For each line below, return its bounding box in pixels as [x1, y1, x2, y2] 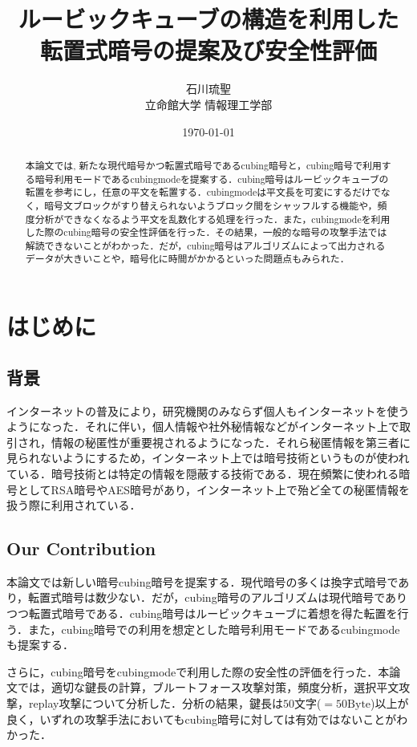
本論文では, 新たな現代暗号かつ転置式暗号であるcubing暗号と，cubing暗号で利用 [25, 158, 382, 172]
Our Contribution [6, 536, 156, 561]
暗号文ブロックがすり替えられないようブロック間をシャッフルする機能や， [44, 198, 378, 212]
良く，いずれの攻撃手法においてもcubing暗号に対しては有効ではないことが [6, 710, 397, 727]
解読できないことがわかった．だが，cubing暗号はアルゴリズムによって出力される [25, 238, 386, 252]
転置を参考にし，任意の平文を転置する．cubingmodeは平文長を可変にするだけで [25, 185, 381, 199]
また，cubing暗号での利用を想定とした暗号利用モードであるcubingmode [27, 620, 400, 637]
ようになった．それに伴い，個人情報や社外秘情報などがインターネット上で [6, 418, 399, 435]
